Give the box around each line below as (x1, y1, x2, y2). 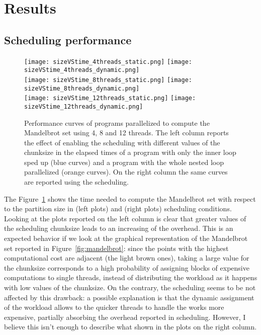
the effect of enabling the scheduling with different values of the (24, 137, 220, 147)
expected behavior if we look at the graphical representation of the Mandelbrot (4, 233, 248, 243)
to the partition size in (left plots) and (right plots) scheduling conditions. (4, 203, 232, 214)
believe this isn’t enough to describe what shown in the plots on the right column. (4, 321, 257, 332)
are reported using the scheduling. (24, 177, 129, 187)
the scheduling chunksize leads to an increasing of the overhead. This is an (4, 223, 233, 233)
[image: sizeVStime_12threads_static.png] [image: (24, 95, 196, 102)
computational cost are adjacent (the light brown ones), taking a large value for (4, 253, 249, 263)
